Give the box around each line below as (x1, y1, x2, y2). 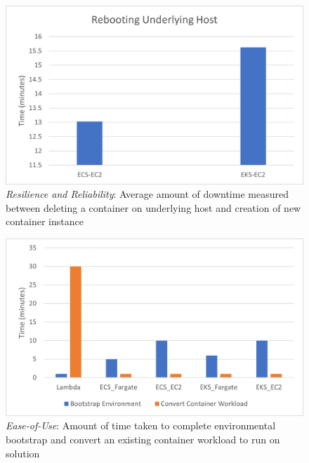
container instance (6, 214, 84, 229)
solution (6, 445, 40, 460)
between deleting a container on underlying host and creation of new (6, 200, 301, 215)
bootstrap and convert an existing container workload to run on (6, 432, 280, 447)
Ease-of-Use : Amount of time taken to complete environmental (6, 418, 276, 433)
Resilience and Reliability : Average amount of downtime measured (6, 187, 289, 201)
